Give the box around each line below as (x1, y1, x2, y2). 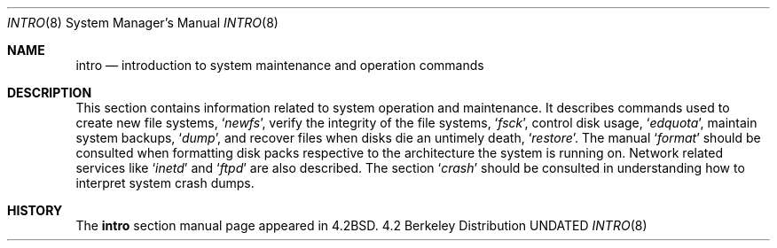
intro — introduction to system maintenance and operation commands (75, 58, 484, 73)
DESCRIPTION (7, 85, 92, 100)
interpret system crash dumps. (75, 175, 255, 190)
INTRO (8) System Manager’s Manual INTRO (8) (7, 15, 279, 30)
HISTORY (7, 203, 63, 218)
